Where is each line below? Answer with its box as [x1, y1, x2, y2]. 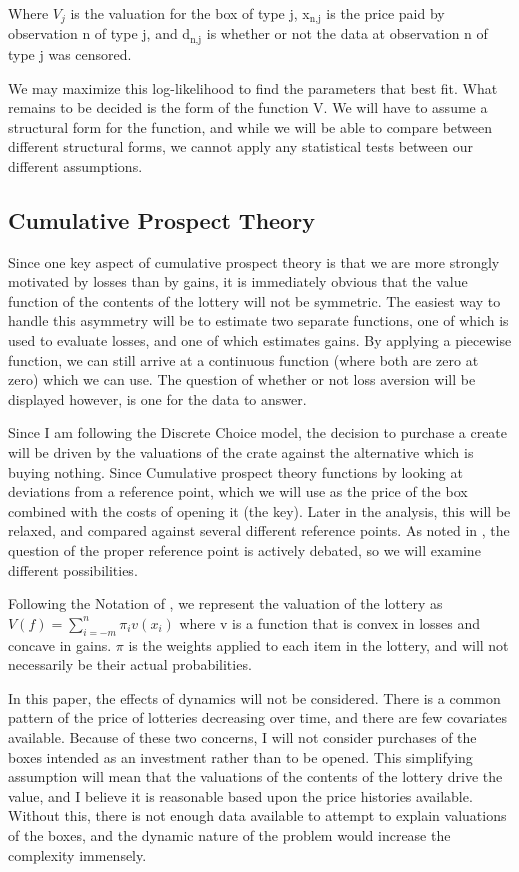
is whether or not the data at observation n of [206, 23, 488, 44]
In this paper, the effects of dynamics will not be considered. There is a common [8, 687, 501, 708]
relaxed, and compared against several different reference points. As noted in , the [8, 520, 510, 541]
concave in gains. [8, 634, 112, 655]
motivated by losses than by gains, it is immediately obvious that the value [8, 271, 468, 292]
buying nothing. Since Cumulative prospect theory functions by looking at [8, 461, 463, 482]
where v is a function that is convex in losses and [179, 612, 481, 633]
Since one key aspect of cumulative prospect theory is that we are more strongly [8, 251, 500, 272]
